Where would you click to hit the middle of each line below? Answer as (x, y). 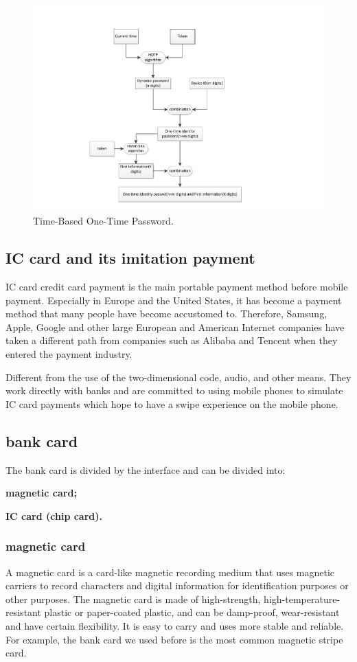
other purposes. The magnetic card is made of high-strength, (133, 598)
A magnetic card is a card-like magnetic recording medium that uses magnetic (170, 572)
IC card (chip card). (54, 515)
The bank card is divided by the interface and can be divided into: (146, 469)
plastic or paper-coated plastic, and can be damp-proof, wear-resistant (192, 612)
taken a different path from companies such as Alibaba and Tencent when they (172, 340)
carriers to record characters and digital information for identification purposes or (177, 585)
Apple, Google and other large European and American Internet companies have (175, 327)
